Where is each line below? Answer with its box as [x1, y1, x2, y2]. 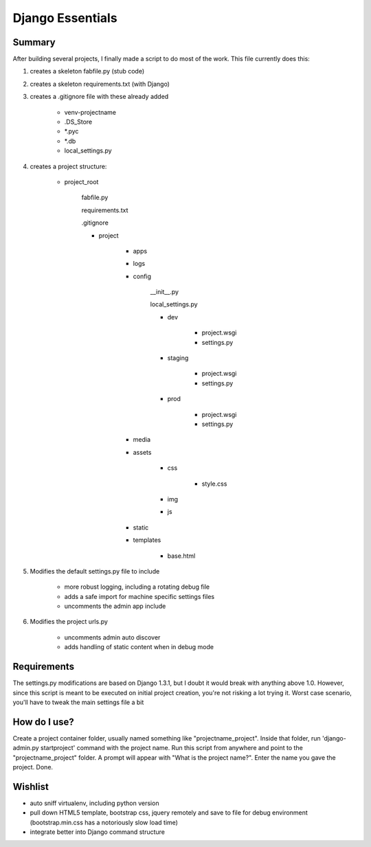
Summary [12, 36, 56, 48]
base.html [167, 552, 196, 560]
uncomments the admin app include [64, 602, 166, 611]
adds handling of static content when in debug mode [64, 643, 214, 651]
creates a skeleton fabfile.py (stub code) [30, 67, 145, 76]
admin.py [12, 744, 39, 752]
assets [133, 448, 152, 456]
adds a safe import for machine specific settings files [64, 592, 215, 600]
